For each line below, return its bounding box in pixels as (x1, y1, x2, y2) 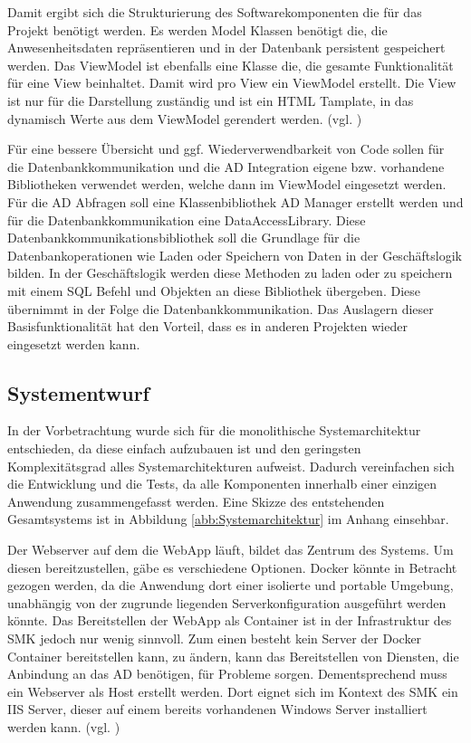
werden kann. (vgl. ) (7, 717, 120, 736)
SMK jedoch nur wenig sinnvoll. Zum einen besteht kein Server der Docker (7, 629, 422, 648)
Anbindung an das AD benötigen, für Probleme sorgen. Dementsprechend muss (7, 664, 447, 683)
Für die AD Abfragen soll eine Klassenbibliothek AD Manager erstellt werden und (7, 192, 464, 211)
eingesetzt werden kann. (7, 334, 140, 353)
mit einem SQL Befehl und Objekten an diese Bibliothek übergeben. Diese (7, 281, 420, 300)
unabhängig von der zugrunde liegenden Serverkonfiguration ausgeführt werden (7, 593, 447, 612)
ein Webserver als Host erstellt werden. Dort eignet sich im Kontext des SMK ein (7, 681, 458, 700)
